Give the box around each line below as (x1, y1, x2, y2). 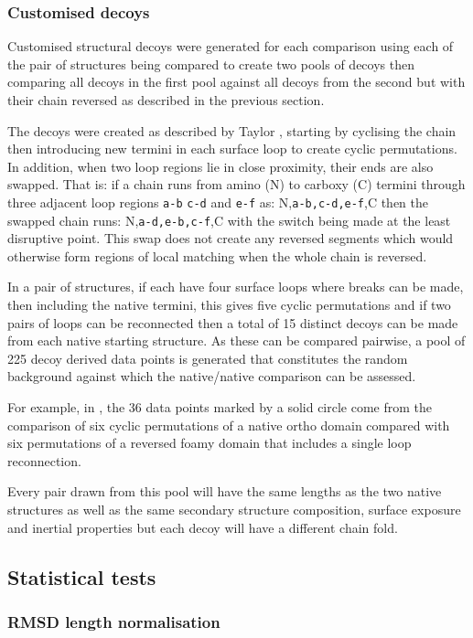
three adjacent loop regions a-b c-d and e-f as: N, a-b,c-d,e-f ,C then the (7, 192, 429, 211)
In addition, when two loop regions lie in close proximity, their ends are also (7, 156, 434, 175)
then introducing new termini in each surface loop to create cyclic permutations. (7, 139, 457, 158)
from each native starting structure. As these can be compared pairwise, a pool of (7, 331, 466, 350)
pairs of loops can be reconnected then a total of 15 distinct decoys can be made (7, 313, 458, 332)
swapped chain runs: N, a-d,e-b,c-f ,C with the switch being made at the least (7, 210, 451, 229)
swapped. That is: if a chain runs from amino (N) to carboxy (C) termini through (7, 175, 466, 194)
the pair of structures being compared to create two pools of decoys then (7, 54, 414, 73)
